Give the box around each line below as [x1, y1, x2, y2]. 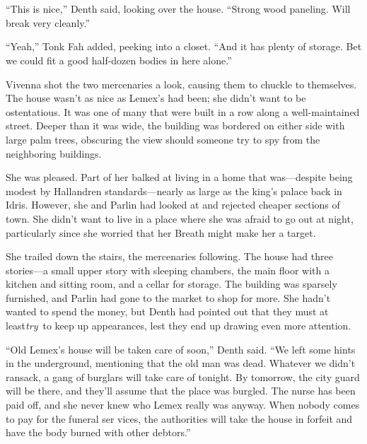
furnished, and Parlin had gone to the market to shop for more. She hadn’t [6, 290, 331, 305]
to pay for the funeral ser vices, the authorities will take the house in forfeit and [6, 411, 353, 426]
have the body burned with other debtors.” [6, 425, 191, 440]
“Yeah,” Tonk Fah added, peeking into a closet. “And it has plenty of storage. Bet [6, 39, 362, 54]
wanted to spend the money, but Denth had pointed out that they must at [6, 304, 329, 319]
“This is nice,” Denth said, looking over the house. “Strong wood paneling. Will [6, 1, 351, 16]
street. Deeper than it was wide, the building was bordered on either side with [6, 118, 345, 133]
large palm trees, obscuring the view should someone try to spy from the [6, 132, 320, 146]
